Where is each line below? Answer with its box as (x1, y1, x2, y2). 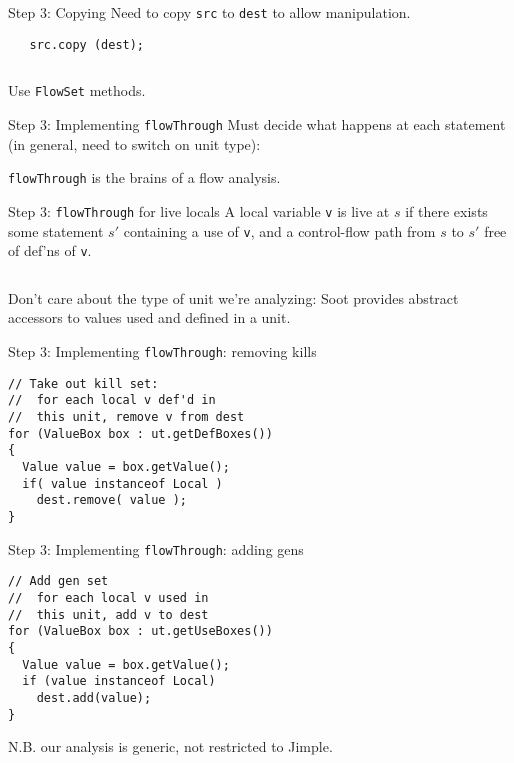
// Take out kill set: (8, 376, 159, 391)
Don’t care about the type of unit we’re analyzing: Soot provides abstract (8, 287, 459, 308)
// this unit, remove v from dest (8, 410, 245, 424)
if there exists (405, 200, 488, 221)
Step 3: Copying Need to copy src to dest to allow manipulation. (8, 2, 411, 22)
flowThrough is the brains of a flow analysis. (8, 167, 281, 188)
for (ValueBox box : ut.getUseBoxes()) (8, 624, 273, 639)
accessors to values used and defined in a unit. (8, 307, 291, 328)
